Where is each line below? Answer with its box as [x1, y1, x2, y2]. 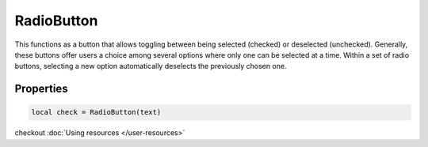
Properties [14, 82, 68, 96]
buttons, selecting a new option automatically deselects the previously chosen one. [14, 62, 287, 71]
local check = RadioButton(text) [31, 107, 162, 117]
